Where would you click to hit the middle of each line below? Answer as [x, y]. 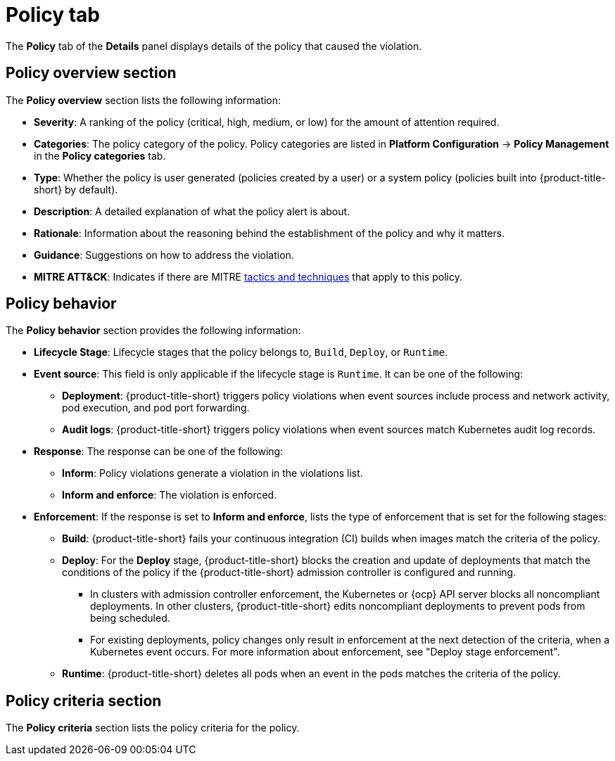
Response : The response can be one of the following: [159, 452]
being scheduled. [130, 618]
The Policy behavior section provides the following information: [153, 331]
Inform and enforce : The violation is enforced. [170, 495]
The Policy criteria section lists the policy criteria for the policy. [153, 728]
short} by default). [76, 189]
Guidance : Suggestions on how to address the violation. [164, 255]
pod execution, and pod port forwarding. [156, 408]
